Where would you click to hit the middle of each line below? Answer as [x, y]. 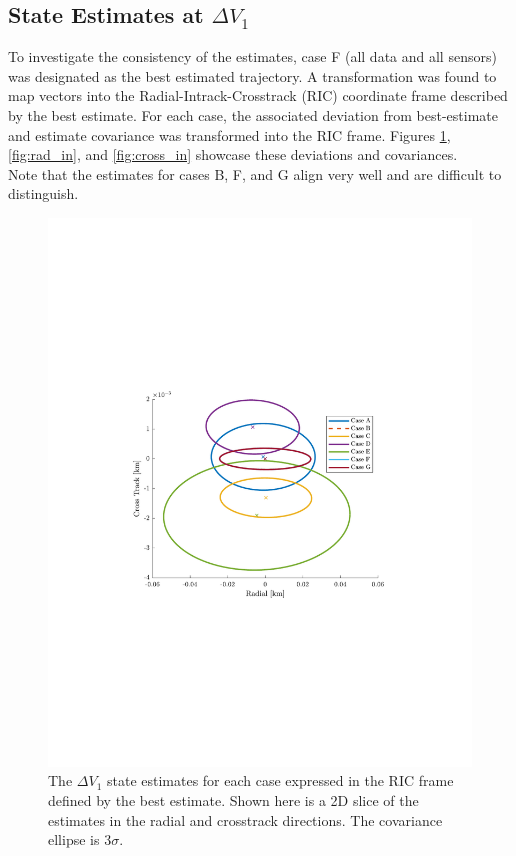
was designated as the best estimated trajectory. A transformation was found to [252, 75]
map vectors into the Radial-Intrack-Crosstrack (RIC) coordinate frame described [258, 95]
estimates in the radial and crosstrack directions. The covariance [245, 819]
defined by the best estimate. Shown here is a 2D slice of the [233, 800]
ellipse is [74, 839]
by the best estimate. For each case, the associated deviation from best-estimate [253, 114]
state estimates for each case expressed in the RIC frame [280, 780]
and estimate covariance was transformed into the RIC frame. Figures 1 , [229, 134]
